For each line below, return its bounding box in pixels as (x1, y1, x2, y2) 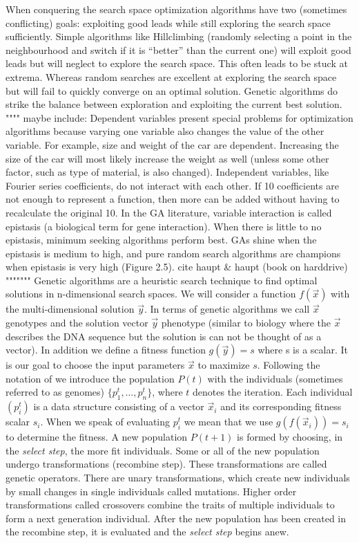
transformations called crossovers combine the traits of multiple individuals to (6, 497, 335, 512)
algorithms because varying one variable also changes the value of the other (6, 124, 324, 138)
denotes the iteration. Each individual (193, 385, 353, 399)
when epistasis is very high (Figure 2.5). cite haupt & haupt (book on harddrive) (6, 259, 348, 274)
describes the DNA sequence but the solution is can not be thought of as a (6, 329, 322, 343)
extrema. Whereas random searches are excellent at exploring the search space (6, 69, 337, 84)
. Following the (257, 358, 320, 372)
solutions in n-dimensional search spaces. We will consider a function (6, 286, 296, 301)
